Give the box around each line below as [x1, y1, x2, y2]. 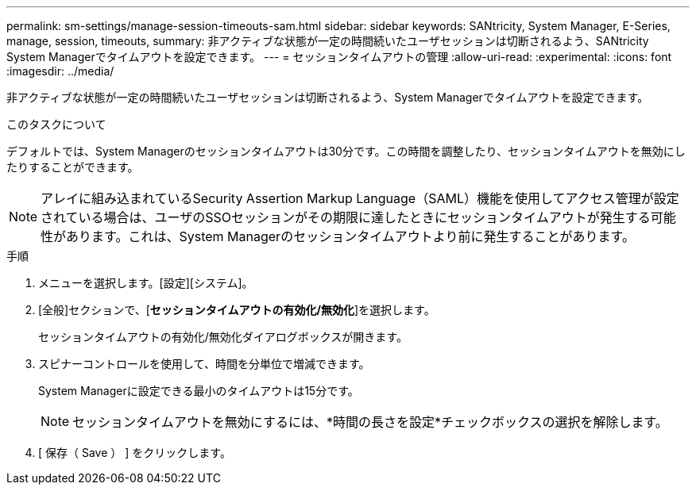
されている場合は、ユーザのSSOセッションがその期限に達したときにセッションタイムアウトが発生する [41, 209, 651, 225]
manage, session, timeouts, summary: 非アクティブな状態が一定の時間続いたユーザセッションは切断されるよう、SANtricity [6, 34, 649, 48]
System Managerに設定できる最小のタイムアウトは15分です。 [38, 384, 359, 397]
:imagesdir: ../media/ [6, 64, 114, 78]
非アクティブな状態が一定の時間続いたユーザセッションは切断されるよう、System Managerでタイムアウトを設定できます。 [6, 90, 649, 104]
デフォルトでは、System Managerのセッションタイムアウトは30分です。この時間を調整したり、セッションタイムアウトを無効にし [6, 144, 686, 158]
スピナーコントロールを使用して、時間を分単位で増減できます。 [38, 357, 370, 370]
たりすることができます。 [6, 160, 139, 174]
